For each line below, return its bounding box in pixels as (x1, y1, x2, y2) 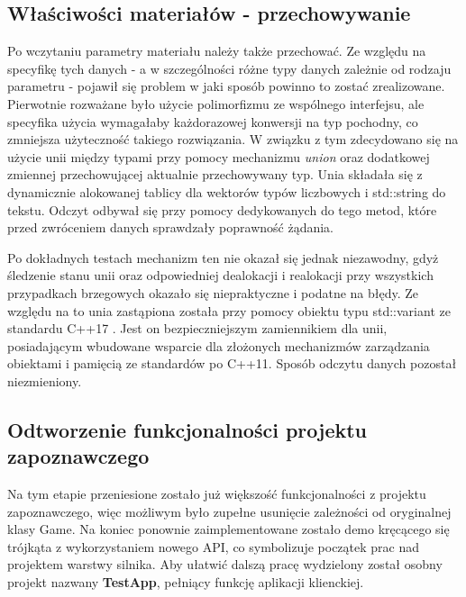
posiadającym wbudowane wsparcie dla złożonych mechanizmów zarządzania (7, 336, 430, 355)
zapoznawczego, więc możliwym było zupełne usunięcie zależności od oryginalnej (7, 502, 452, 520)
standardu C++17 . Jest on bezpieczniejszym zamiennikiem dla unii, (7, 319, 388, 338)
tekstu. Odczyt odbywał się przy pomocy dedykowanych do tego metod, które (7, 200, 437, 219)
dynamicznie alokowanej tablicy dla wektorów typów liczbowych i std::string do (7, 182, 446, 201)
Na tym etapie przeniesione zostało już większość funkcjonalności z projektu (7, 484, 426, 503)
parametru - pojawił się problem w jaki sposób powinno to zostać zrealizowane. (7, 77, 445, 95)
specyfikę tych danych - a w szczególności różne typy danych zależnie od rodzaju (7, 59, 452, 77)
